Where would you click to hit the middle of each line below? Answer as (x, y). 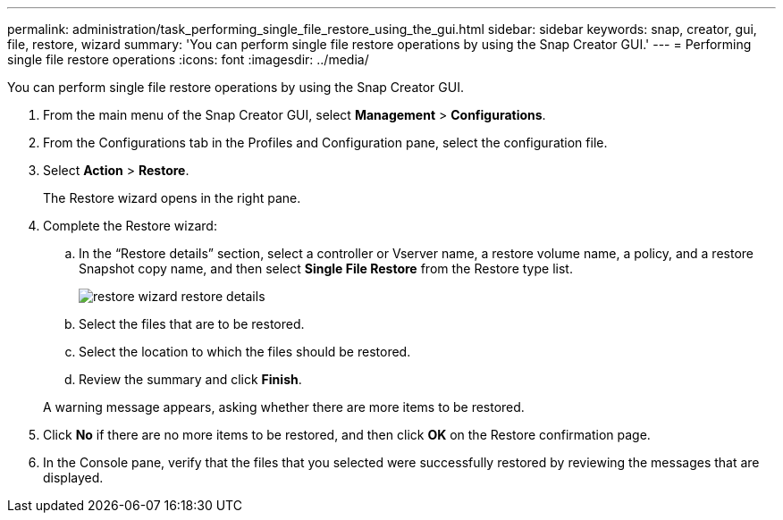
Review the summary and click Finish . (190, 379)
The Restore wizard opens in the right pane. (172, 198)
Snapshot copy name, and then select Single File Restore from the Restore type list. (326, 268)
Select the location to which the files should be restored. (245, 352)
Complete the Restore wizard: (130, 226)
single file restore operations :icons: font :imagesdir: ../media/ (188, 59)
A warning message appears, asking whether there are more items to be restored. (284, 407)
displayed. (73, 478)
